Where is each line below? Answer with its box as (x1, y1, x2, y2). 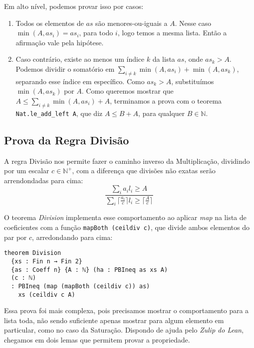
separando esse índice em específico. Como (15, 76, 145, 86)
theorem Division (4, 249, 61, 257)
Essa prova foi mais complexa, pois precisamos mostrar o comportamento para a (4, 305, 249, 316)
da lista (152, 54, 175, 64)
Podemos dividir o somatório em (15, 63, 115, 74)
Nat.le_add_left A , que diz (15, 108, 102, 118)
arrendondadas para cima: (4, 175, 83, 185)
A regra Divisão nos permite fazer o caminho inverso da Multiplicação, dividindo (4, 155, 250, 166)
